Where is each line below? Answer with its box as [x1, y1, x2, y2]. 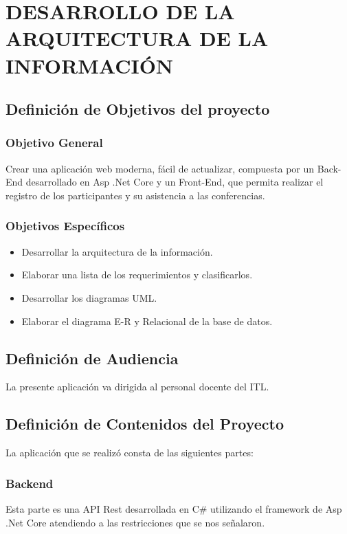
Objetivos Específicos [5, 217, 125, 234]
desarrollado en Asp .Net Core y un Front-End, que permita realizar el [25, 175, 324, 189]
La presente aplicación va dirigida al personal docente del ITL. [5, 379, 269, 394]
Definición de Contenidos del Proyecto [5, 413, 284, 434]
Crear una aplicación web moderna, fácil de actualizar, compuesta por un [5, 161, 315, 175]
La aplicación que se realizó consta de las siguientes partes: [5, 445, 254, 460]
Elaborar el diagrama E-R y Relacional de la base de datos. [21, 313, 273, 328]
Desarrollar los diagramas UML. [21, 290, 157, 304]
